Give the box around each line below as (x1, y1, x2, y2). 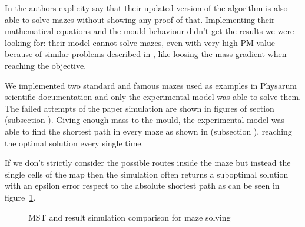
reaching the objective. (5, 59, 87, 71)
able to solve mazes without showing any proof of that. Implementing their (5, 13, 275, 25)
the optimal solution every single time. (5, 136, 144, 149)
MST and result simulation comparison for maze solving (28, 211, 231, 223)
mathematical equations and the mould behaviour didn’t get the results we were (5, 25, 294, 37)
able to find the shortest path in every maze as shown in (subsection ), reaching (5, 125, 292, 137)
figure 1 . (5, 191, 36, 203)
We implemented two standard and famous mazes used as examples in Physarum (5, 79, 297, 91)
